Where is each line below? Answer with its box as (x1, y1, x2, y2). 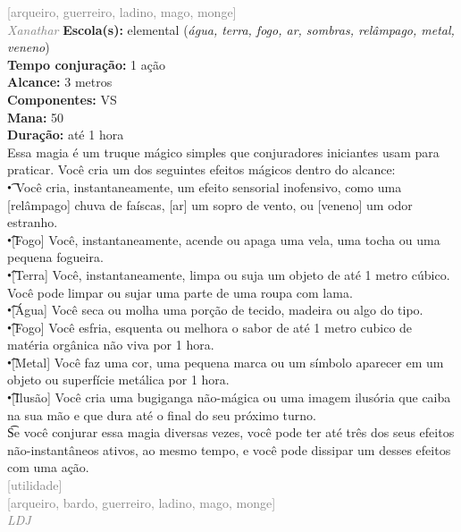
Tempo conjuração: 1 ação (7, 55, 165, 73)
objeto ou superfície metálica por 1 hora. (7, 370, 230, 389)
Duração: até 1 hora (7, 125, 124, 144)
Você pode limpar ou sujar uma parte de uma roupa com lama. (7, 283, 353, 301)
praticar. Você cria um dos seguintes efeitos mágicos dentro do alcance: (7, 160, 396, 179)
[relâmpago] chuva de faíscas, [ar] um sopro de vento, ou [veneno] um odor (7, 195, 413, 214)
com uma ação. (7, 458, 89, 477)
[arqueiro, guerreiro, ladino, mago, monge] (7, 3, 237, 21)
